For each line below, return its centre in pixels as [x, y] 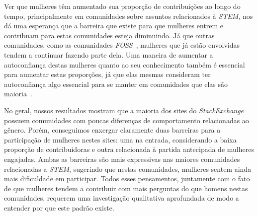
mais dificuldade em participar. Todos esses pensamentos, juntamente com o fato [127, 179]
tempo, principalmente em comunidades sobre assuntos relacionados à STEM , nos [129, 16]
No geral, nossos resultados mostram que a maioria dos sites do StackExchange [124, 110]
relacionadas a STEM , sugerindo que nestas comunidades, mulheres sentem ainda [128, 169]
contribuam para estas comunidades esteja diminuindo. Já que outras [109, 35]
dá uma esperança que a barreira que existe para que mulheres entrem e [114, 26]
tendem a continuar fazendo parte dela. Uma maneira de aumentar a [109, 54]
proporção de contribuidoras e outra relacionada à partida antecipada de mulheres [129, 149]
